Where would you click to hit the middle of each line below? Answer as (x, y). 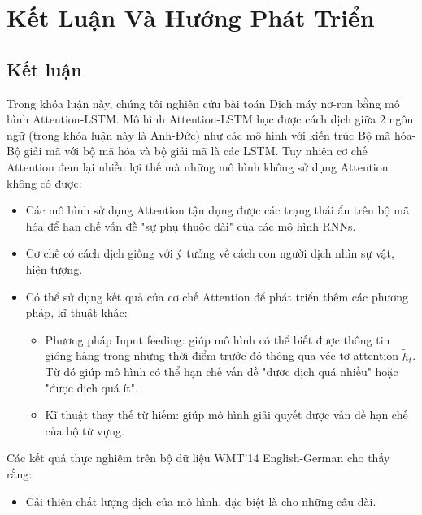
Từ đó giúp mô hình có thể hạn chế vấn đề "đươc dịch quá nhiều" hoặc (222, 372)
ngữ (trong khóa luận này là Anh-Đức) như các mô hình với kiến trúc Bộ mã (199, 134)
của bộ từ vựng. (85, 430)
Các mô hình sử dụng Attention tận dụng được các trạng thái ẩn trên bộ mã (217, 210)
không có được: (44, 182)
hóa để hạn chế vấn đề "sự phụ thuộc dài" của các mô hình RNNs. (191, 225)
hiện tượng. (54, 268)
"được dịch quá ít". (91, 387)
